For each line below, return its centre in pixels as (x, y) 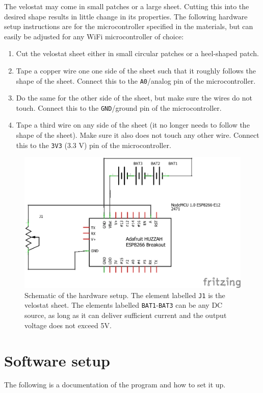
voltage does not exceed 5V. (68, 325)
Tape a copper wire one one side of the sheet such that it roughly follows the (136, 70)
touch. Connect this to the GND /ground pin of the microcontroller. (119, 107)
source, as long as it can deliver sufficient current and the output (126, 315)
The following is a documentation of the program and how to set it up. (115, 385)
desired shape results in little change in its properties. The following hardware (126, 16)
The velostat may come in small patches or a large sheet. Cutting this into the (127, 6)
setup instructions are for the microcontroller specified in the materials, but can (129, 26)
